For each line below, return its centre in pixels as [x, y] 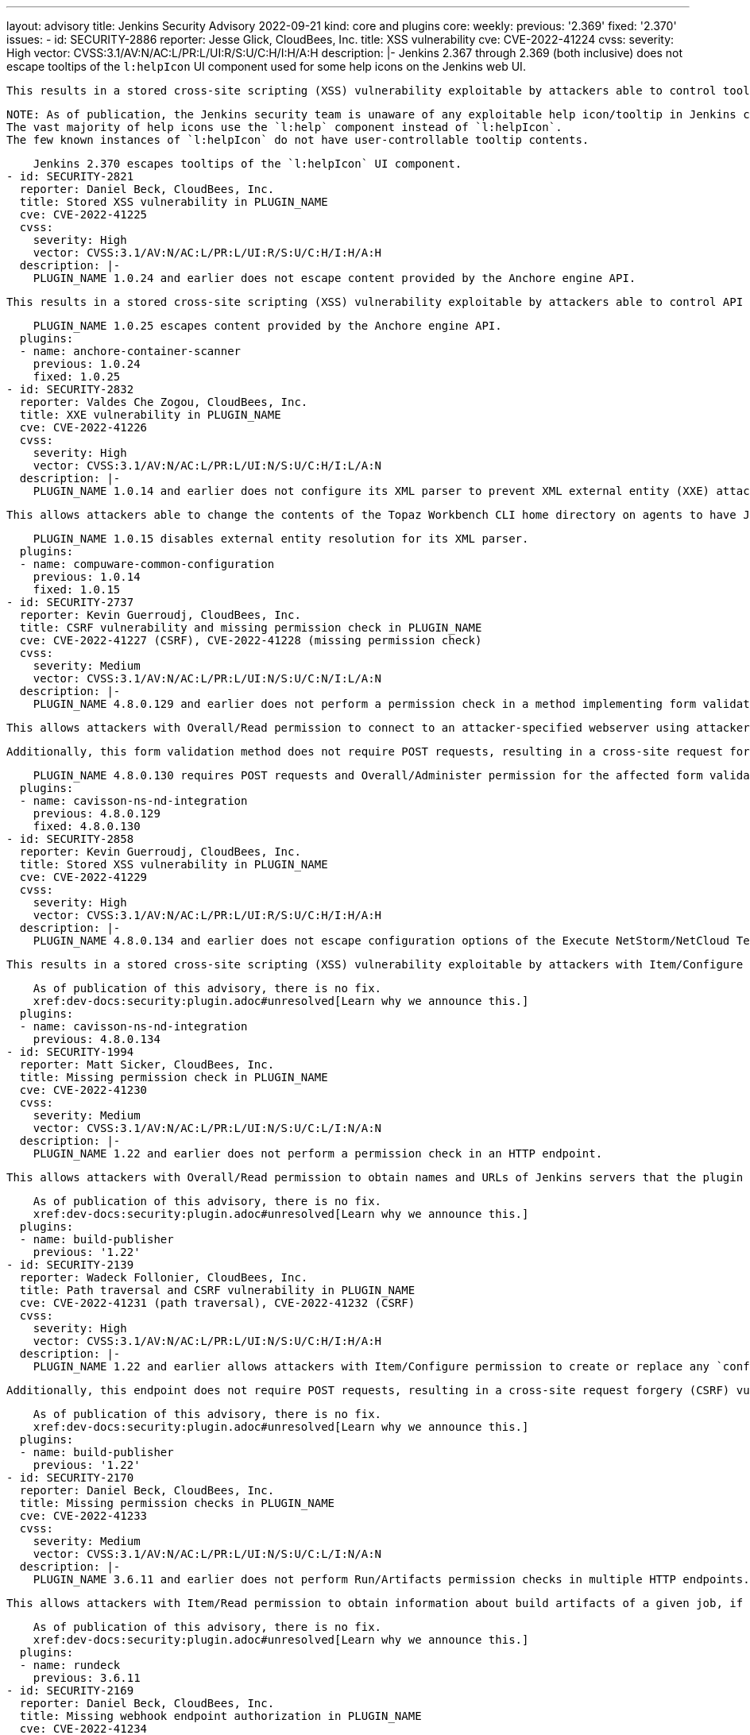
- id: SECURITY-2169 [70, 1691]
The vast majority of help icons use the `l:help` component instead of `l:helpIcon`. [284, 127]
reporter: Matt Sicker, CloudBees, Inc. [147, 1065]
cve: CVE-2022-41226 [83, 427]
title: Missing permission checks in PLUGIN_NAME [177, 1503]
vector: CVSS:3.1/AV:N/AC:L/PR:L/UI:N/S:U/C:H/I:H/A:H [207, 1341]
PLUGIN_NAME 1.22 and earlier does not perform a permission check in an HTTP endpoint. [318, 1153]
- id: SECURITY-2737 [70, 602]
